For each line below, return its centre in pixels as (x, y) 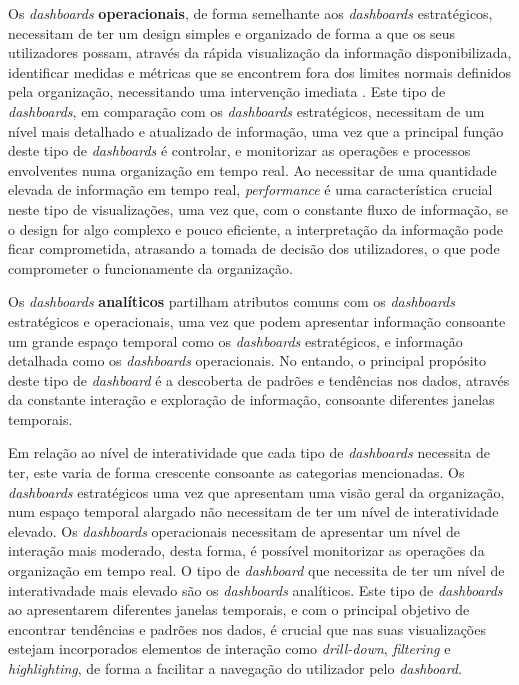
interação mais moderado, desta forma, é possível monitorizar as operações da (246, 550)
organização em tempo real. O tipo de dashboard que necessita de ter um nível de (256, 570)
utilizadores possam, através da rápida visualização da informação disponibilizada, (260, 52)
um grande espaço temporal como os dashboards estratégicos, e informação (235, 340)
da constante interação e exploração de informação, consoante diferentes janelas (251, 399)
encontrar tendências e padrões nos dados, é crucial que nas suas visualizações (247, 628)
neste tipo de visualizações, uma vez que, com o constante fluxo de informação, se (258, 208)
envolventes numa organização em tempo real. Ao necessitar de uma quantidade (252, 169)
